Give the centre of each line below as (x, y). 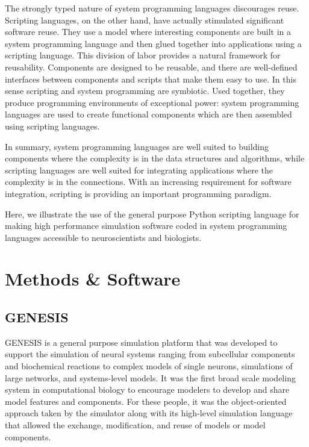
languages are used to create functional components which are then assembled (148, 114)
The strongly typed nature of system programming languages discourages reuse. (152, 8)
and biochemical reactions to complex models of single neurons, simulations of (149, 366)
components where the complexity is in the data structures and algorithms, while (155, 158)
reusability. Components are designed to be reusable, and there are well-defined (151, 67)
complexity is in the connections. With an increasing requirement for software (148, 182)
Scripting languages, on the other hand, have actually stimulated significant (145, 20)
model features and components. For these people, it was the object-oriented (146, 401)
